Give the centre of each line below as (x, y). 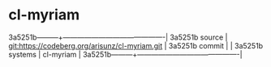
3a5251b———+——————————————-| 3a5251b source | (118, 37)
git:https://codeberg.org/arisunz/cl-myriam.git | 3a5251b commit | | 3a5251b (136, 45)
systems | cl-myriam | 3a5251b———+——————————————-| (125, 54)
